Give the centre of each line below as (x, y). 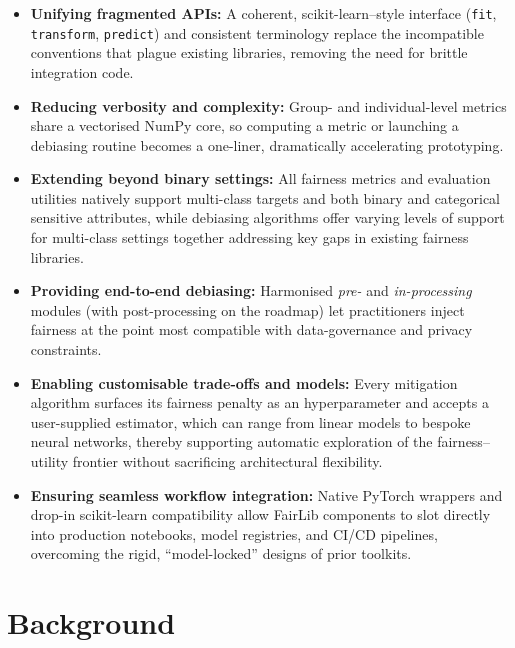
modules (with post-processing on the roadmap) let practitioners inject (247, 309)
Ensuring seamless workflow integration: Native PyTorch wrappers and (266, 494)
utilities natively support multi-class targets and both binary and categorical (265, 197)
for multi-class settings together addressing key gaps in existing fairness (249, 237)
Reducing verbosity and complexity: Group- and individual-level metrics (268, 105)
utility (49, 461)
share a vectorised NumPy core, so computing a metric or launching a (244, 125)
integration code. (82, 71)
